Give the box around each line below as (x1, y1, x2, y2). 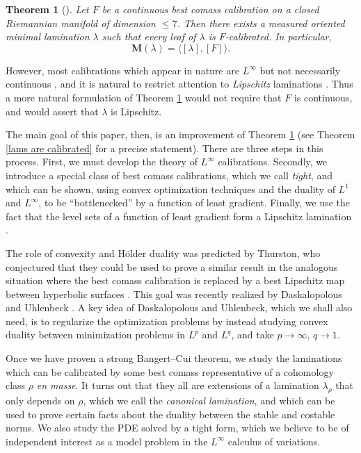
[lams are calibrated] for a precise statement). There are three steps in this (6, 140, 323, 155)
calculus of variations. (227, 434, 321, 448)
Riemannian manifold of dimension (6, 15, 156, 30)
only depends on (6, 393, 75, 408)
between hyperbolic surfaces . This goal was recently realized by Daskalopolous (6, 286, 342, 301)
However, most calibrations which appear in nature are (6, 63, 239, 77)
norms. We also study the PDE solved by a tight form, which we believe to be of (6, 420, 349, 435)
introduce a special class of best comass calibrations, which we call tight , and (6, 167, 332, 182)
